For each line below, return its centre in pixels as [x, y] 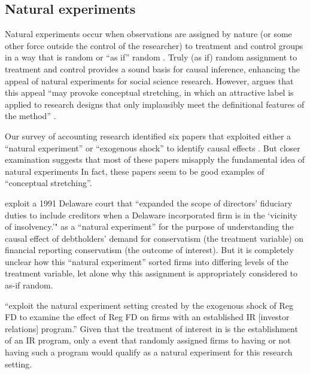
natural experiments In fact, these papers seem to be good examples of [135, 171]
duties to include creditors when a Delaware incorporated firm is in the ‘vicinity [151, 215]
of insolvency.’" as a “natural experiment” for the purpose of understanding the [149, 226]
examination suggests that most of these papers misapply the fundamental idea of [155, 159]
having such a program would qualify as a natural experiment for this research [149, 352]
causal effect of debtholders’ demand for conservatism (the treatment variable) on [154, 238]
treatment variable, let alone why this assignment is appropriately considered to [151, 273]
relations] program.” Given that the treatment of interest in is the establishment [151, 328]
